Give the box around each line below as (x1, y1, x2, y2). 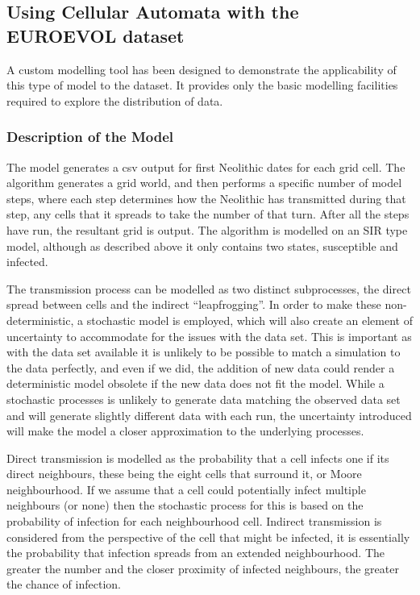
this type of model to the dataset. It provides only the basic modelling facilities (6, 77, 398, 94)
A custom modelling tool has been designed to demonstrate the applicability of (6, 60, 397, 77)
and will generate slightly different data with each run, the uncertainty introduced (6, 406, 412, 423)
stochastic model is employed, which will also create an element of (86, 311, 413, 328)
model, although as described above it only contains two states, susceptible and (6, 237, 398, 254)
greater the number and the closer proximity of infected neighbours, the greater (6, 560, 399, 576)
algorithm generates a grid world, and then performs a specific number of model (6, 174, 402, 191)
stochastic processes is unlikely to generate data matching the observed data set (6, 390, 401, 407)
